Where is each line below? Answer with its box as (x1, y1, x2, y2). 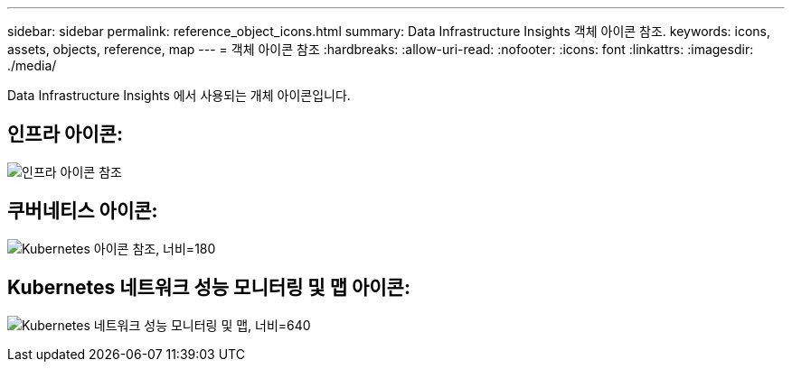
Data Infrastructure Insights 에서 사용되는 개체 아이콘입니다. (7, 88, 351, 103)
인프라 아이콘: (7, 123, 123, 146)
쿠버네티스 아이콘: (7, 199, 158, 223)
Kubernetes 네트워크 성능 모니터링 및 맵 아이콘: (7, 276, 410, 300)
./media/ (7, 58, 57, 73)
